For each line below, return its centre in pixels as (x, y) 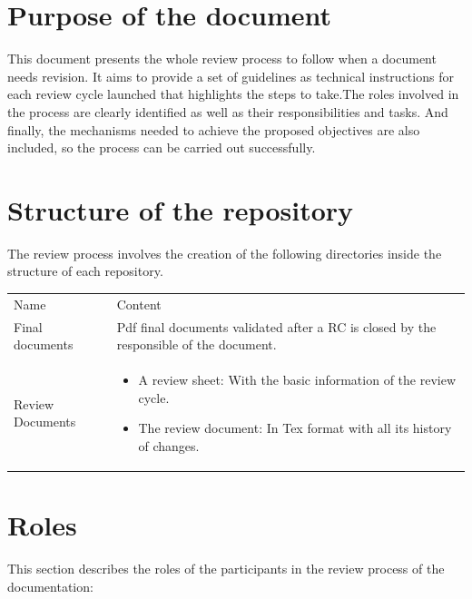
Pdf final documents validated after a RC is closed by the (276, 326)
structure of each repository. (85, 271)
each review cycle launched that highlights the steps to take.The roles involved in (233, 94)
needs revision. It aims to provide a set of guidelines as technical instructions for (231, 76)
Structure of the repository (181, 209)
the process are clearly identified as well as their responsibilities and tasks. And (228, 111)
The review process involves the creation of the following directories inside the (225, 253)
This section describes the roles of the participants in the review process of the (226, 569)
